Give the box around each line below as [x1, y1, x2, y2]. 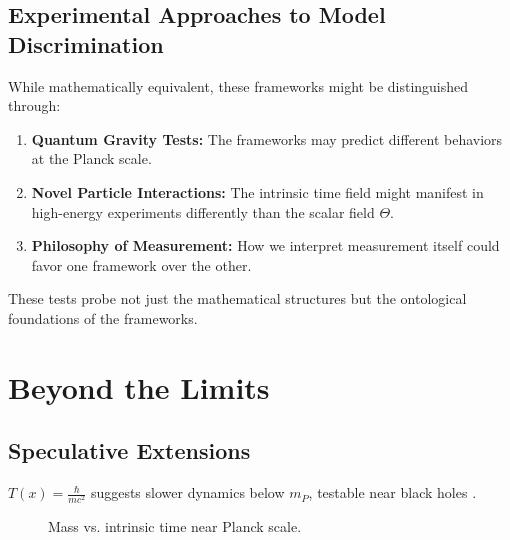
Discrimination [8, 28, 164, 59]
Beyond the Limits [8, 366, 270, 407]
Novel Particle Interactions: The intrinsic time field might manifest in [31, 181, 484, 202]
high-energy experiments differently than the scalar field [31, 201, 375, 222]
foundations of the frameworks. [8, 307, 198, 328]
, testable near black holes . [308, 482, 477, 503]
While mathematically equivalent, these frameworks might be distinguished [8, 75, 469, 96]
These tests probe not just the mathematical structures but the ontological [8, 288, 467, 309]
